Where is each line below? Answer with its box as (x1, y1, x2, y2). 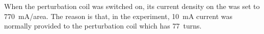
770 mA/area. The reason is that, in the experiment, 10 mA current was (4, 10, 232, 21)
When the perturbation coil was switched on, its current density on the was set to (4, 1, 260, 11)
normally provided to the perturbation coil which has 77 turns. (4, 20, 202, 31)
